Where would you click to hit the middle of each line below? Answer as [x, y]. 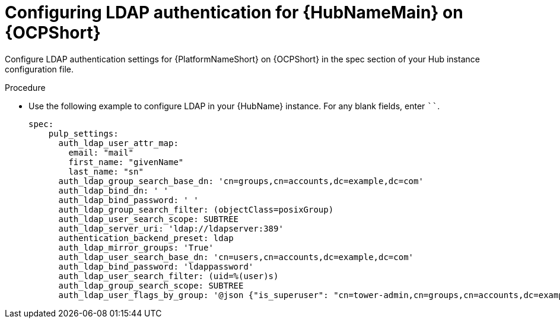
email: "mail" [101, 152]
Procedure [25, 87]
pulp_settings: [83, 133]
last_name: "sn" [106, 171]
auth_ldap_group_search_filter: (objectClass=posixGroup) [196, 209]
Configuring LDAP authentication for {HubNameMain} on [234, 12]
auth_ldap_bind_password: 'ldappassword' [156, 266]
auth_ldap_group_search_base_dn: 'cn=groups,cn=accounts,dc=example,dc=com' [241, 181]
